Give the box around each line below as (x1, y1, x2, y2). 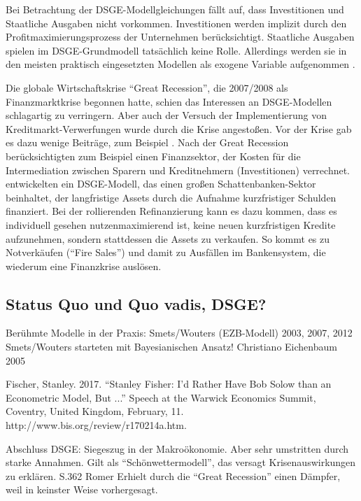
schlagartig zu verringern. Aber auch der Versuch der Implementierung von (6, 108, 327, 122)
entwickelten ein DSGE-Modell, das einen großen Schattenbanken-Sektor (6, 176, 316, 191)
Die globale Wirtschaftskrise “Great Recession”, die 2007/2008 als (6, 80, 288, 94)
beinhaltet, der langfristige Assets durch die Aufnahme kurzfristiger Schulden (6, 190, 337, 204)
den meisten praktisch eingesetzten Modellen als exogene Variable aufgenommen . (6, 57, 355, 71)
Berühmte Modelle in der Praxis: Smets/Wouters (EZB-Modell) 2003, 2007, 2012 (6, 325, 353, 340)
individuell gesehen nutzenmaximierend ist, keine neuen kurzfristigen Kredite (6, 217, 336, 232)
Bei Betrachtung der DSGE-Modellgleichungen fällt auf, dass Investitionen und (6, 2, 344, 16)
